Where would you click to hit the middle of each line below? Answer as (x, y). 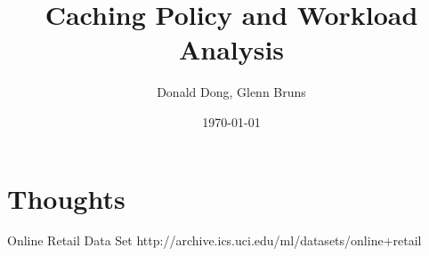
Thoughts (66, 198)
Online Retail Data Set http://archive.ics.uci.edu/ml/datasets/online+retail (214, 240)
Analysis (231, 49)
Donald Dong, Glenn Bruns (231, 92)
